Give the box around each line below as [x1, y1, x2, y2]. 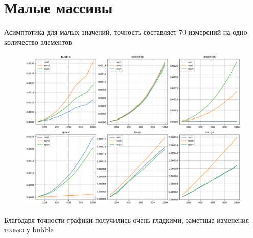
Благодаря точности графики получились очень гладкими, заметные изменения [4, 214, 249, 225]
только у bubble [4, 224, 54, 235]
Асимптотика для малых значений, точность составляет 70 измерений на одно [4, 27, 247, 37]
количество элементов [4, 36, 72, 47]
